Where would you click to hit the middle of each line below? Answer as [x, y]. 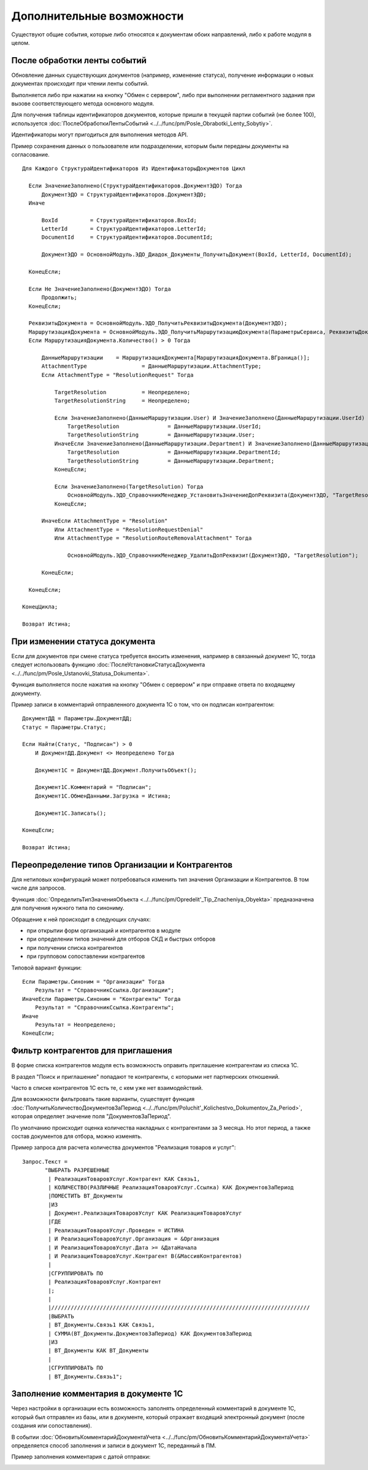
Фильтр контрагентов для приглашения [92, 1051]
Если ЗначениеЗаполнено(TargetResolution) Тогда [129, 486]
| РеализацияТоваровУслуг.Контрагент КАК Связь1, [124, 1179]
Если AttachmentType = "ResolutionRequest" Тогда [117, 375]
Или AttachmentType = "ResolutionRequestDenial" [129, 529]
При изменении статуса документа [83, 641]
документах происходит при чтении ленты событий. [80, 84]
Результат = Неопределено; [75, 1025]
